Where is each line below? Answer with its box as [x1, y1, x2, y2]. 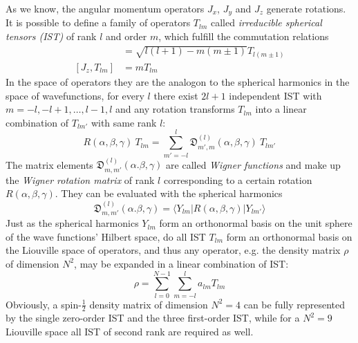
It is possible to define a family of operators [6, 15, 191, 30]
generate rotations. [266, 1, 346, 15]
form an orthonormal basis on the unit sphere [159, 216, 352, 230]
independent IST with [229, 88, 322, 102]
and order [106, 29, 147, 44]
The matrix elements [6, 157, 93, 171]
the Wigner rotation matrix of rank [6, 172, 155, 187]
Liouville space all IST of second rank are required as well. [6, 324, 254, 339]
